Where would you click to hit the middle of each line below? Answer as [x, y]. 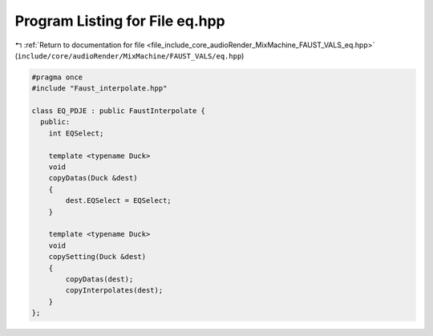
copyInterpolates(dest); [114, 290]
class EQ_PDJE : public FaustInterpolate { [119, 111]
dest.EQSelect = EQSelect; [118, 201]
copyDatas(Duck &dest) [93, 178]
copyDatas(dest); [99, 279]
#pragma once [57, 77]
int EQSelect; [76, 133]
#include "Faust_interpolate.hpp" [99, 89]
